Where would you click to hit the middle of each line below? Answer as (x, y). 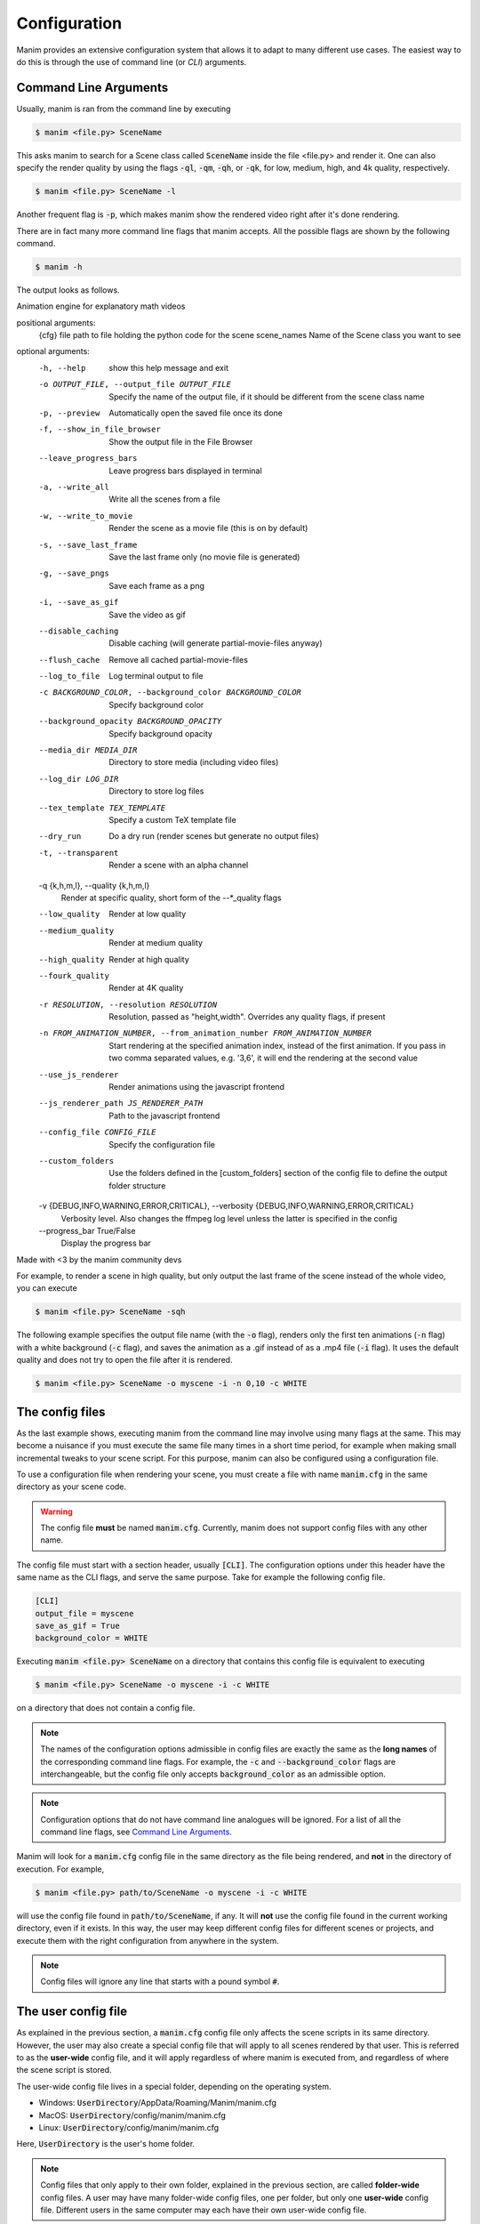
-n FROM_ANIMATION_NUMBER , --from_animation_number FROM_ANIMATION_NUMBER (205, 1033)
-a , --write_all (74, 487)
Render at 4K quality (146, 988)
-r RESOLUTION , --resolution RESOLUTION (128, 1004)
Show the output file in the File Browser (181, 441)
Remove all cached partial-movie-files (179, 659)
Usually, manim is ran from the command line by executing (124, 109)
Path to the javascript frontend (164, 1116)
